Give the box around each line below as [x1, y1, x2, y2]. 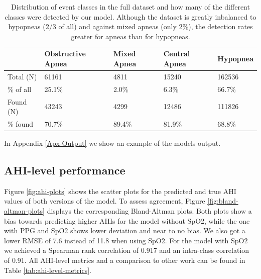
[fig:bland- [207, 196, 238, 206]
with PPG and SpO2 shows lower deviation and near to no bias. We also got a [4, 225, 245, 236]
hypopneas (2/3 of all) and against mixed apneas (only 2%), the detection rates [8, 21, 253, 32]
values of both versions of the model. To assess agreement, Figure [4, 196, 205, 206]
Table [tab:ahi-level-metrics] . [4, 264, 91, 275]
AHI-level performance [4, 162, 125, 178]
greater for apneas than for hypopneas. [71, 31, 190, 41]
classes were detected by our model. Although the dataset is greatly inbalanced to [5, 11, 256, 22]
